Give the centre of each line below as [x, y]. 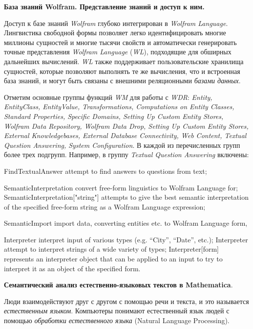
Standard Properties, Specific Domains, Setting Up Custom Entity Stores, [114, 116]
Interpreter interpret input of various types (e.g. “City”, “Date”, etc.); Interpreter [126, 239]
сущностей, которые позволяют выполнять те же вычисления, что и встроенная [122, 71]
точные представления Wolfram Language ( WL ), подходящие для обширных [118, 52]
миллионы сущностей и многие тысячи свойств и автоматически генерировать [120, 42]
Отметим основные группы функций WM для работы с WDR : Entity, [108, 97]
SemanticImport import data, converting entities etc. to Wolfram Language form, [126, 223]
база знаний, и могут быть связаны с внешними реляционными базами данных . [122, 81]
